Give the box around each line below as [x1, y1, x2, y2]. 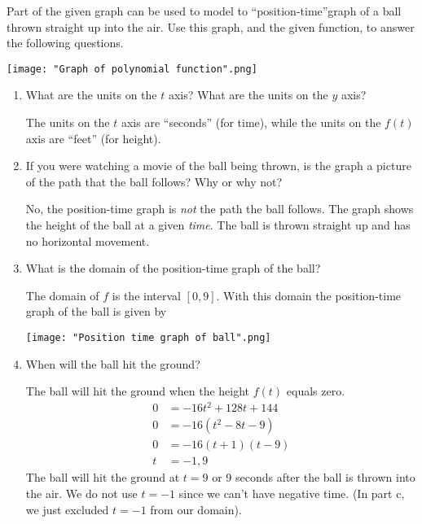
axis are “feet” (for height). [25, 129, 161, 146]
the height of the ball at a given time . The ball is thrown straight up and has [25, 216, 411, 233]
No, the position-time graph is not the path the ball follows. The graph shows [25, 200, 414, 217]
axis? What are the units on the [168, 86, 328, 103]
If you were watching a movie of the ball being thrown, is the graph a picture [25, 157, 411, 174]
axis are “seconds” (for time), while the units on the [121, 114, 381, 131]
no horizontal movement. [25, 232, 150, 249]
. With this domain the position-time [216, 286, 402, 303]
